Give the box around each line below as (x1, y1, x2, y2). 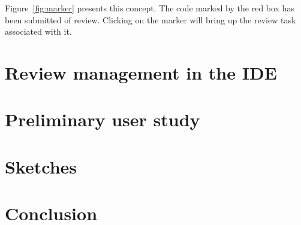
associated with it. (5, 25, 72, 38)
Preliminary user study (5, 107, 200, 132)
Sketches (5, 154, 77, 178)
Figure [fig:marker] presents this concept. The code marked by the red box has (5, 2, 294, 14)
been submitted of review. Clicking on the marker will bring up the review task (5, 13, 296, 26)
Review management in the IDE (5, 60, 277, 84)
